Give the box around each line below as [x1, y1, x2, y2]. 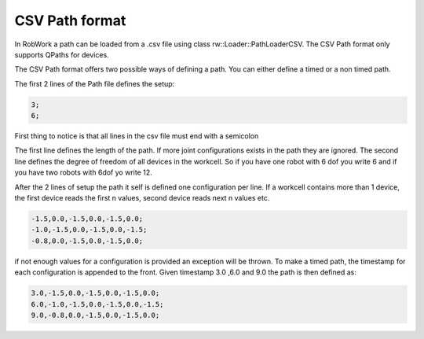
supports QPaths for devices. [14, 50, 109, 59]
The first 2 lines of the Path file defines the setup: [14, 79, 175, 88]
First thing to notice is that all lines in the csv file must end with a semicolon [14, 131, 259, 141]
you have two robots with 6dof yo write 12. [14, 168, 152, 177]
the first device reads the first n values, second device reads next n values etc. [14, 193, 270, 203]
